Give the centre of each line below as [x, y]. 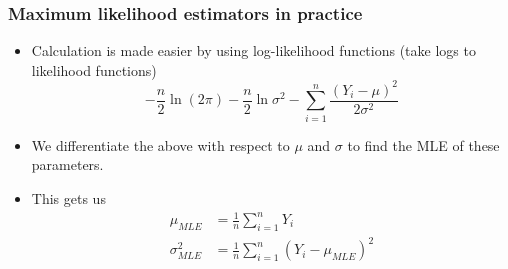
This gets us [68, 197]
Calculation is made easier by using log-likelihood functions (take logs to [253, 50]
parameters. [67, 164]
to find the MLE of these [423, 144]
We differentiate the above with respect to [160, 144]
